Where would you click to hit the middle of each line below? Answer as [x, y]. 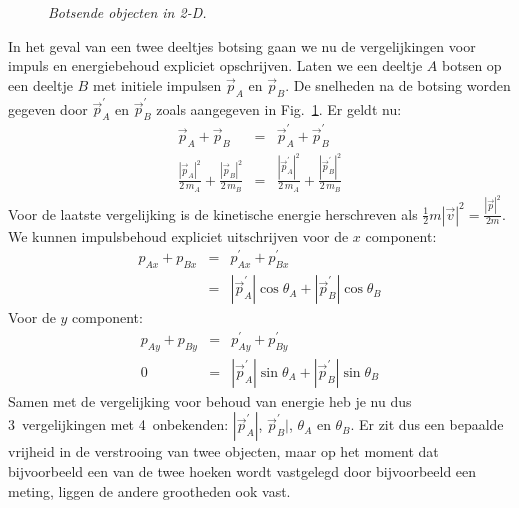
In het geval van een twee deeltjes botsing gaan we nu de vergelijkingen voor [242, 45]
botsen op [472, 65]
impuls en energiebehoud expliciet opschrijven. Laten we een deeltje [215, 65]
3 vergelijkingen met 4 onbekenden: [118, 424]
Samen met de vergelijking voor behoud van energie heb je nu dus [210, 400]
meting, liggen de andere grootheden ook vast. [149, 490]
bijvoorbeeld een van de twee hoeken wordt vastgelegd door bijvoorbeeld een [242, 470]
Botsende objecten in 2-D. [127, 12]
